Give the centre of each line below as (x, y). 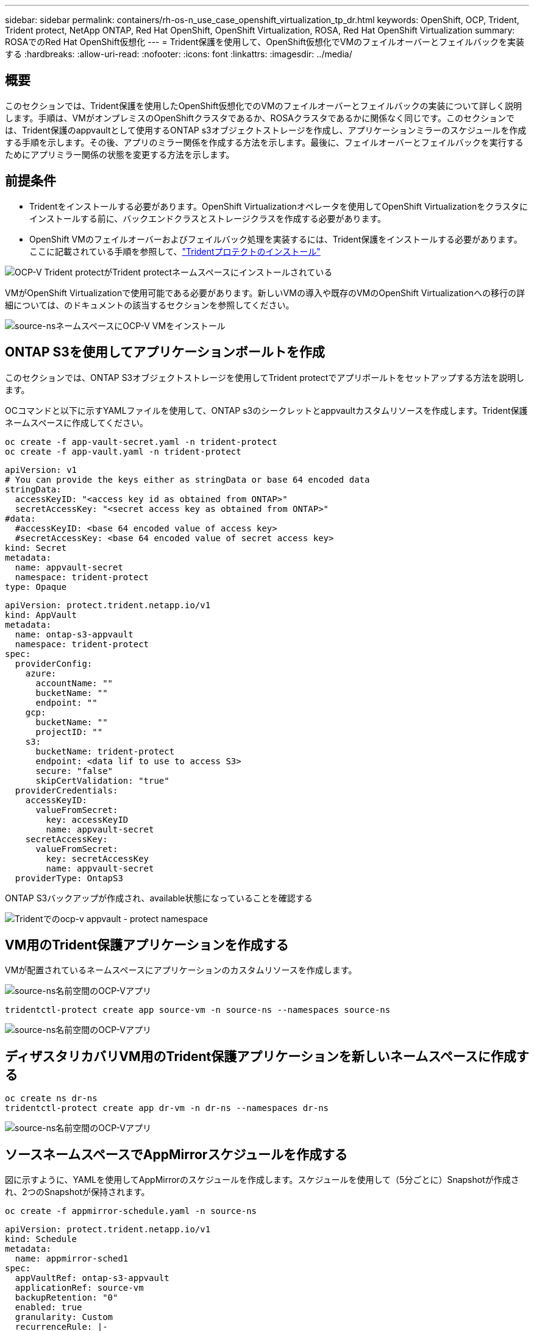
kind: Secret (36, 548)
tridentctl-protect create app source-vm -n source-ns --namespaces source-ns (198, 1010)
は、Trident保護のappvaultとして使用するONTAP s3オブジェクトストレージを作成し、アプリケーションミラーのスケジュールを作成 (266, 130)
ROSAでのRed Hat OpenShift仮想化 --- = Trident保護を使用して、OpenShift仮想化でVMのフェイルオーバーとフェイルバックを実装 (265, 42)
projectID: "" (69, 732)
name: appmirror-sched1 (72, 1259)
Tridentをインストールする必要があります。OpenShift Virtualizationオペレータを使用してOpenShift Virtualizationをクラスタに (279, 206)
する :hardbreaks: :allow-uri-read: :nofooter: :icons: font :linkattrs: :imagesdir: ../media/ (179, 54)
